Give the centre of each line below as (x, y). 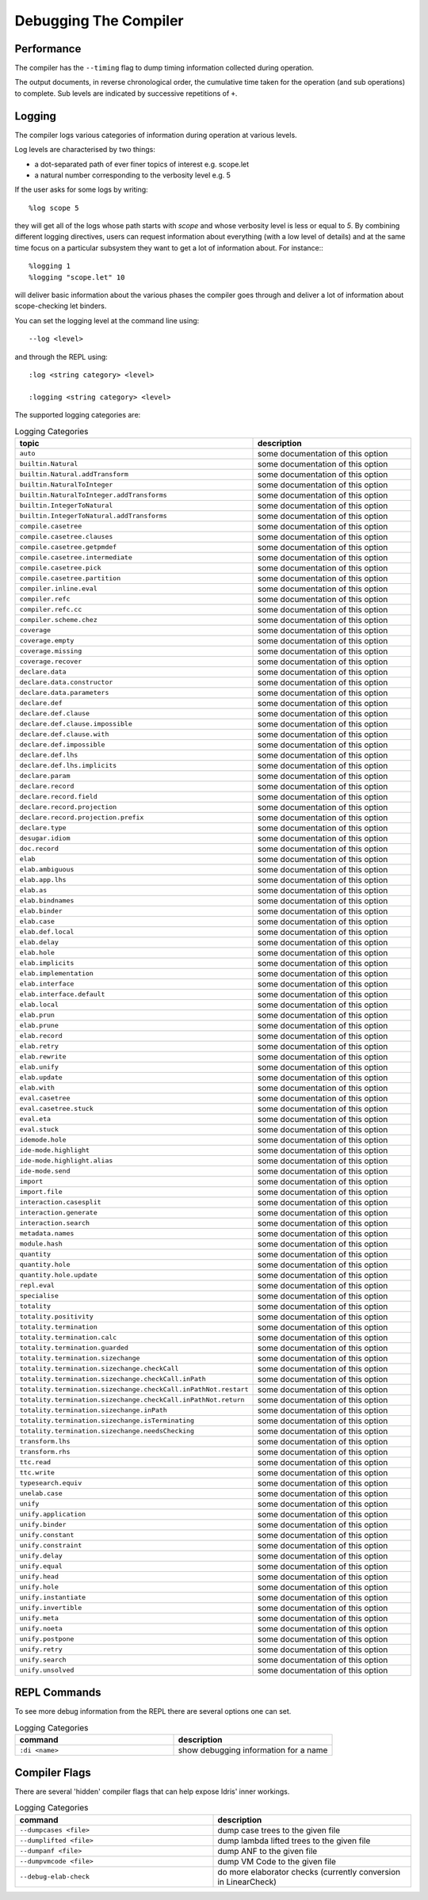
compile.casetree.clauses (66, 537)
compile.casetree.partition (70, 578)
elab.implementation (57, 973)
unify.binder (43, 1525)
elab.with (37, 1088)
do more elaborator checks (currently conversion (309, 1871)
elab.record (41, 1036)
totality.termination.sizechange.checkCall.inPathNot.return (132, 1400)
